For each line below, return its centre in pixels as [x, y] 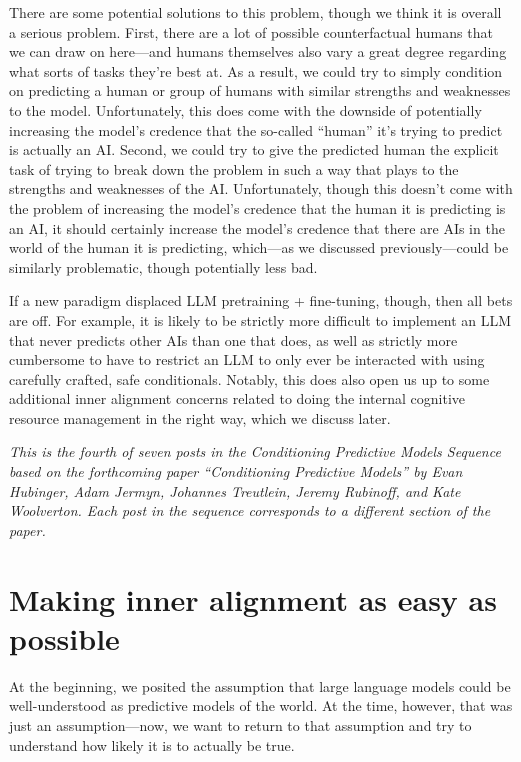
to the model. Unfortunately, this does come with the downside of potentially [245, 109]
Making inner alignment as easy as [253, 598]
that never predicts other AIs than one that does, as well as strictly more [233, 339]
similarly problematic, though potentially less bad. [163, 266]
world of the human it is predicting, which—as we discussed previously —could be [259, 247]
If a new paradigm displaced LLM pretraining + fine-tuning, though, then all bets [261, 300]
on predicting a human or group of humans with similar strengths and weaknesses [260, 90]
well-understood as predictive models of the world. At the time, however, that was [261, 705]
